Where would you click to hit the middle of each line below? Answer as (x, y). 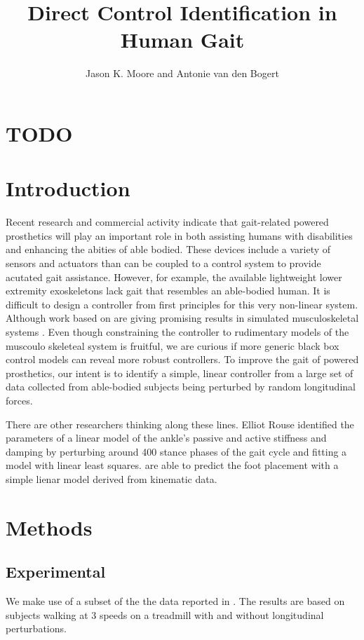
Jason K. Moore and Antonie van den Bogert (182, 73)
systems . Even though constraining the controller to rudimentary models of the (177, 331)
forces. (19, 400)
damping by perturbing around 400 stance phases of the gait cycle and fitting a (176, 451)
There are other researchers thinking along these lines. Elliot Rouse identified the (180, 424)
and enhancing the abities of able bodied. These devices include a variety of (168, 249)
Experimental (56, 572)
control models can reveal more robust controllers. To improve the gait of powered (182, 359)
